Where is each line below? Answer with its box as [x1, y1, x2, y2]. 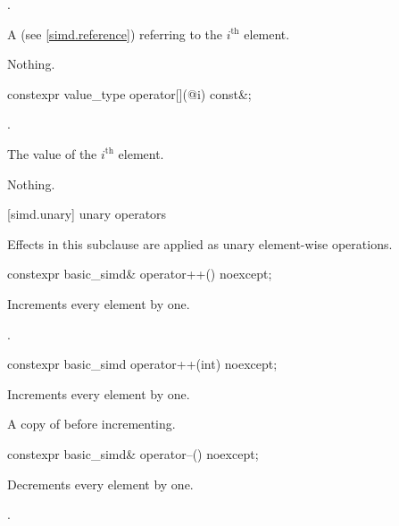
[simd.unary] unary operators [7, 205, 167, 223]
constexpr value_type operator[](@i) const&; [7, 84, 252, 103]
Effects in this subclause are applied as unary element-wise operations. [7, 234, 393, 253]
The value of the [7, 144, 97, 163]
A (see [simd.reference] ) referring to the [7, 24, 223, 43]
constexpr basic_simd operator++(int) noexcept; [7, 355, 278, 373]
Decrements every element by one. [7, 474, 194, 493]
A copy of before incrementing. [7, 414, 176, 433]
